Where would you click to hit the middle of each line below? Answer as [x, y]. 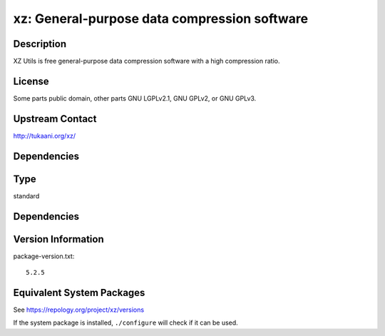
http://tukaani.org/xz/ [45, 136]
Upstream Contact [55, 119]
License [31, 81]
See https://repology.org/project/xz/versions [79, 310]
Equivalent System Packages [79, 292]
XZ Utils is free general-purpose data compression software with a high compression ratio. [147, 61]
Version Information [58, 239]
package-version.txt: [44, 256]
